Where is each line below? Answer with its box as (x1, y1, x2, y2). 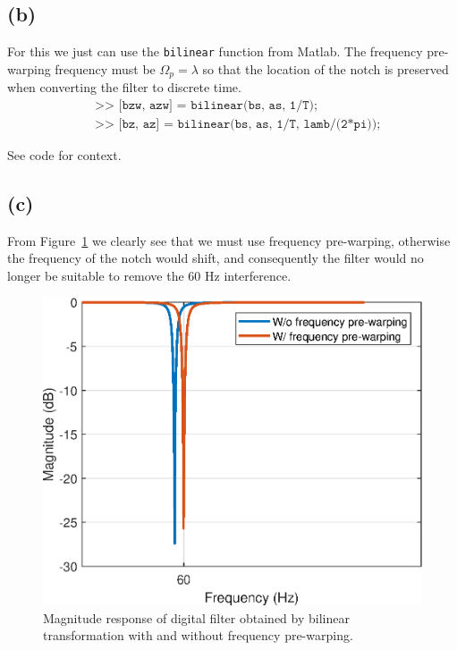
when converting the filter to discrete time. (7, 78, 241, 97)
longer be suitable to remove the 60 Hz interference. (7, 266, 292, 284)
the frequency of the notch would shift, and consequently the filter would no (7, 249, 424, 267)
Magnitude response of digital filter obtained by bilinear (43, 608, 350, 627)
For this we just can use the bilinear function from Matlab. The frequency (7, 42, 423, 61)
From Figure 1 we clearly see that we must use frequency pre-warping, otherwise (7, 231, 451, 249)
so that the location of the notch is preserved (202, 59, 449, 78)
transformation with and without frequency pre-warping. (43, 626, 353, 645)
